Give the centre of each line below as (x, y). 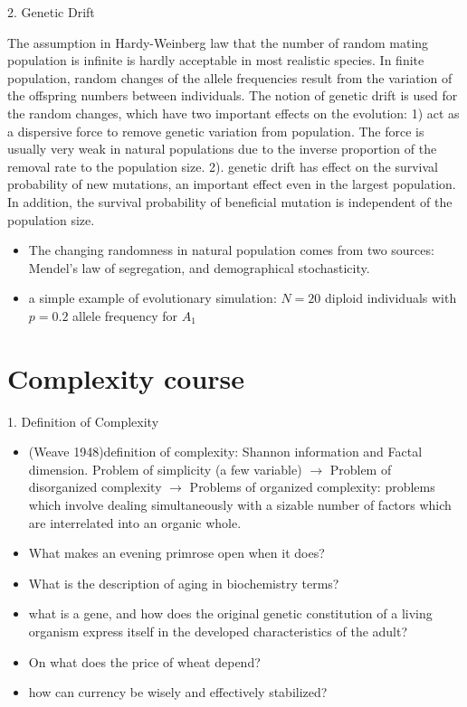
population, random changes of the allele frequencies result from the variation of (230, 77)
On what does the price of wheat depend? (144, 661)
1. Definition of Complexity (83, 421)
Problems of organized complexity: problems (312, 487)
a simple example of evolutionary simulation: (152, 298)
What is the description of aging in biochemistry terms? (184, 583)
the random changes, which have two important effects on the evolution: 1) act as (233, 113)
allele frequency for (125, 315)
